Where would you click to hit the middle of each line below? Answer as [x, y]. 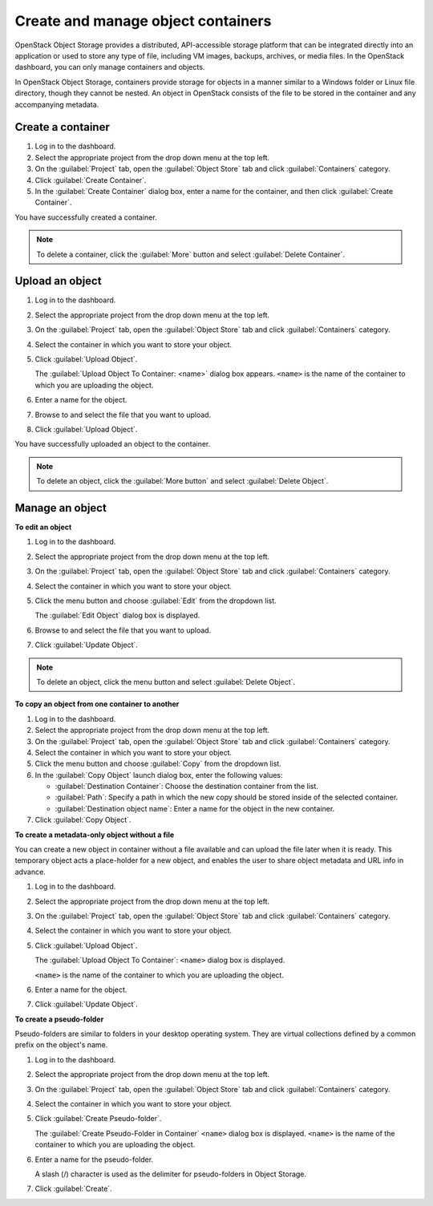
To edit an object [43, 527]
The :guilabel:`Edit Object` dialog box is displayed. [117, 615]
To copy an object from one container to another [97, 704]
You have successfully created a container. [86, 217]
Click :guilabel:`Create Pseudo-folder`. [98, 1119]
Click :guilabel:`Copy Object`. [83, 820]
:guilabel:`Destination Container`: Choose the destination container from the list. [186, 787]
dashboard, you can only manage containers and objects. [110, 67]
